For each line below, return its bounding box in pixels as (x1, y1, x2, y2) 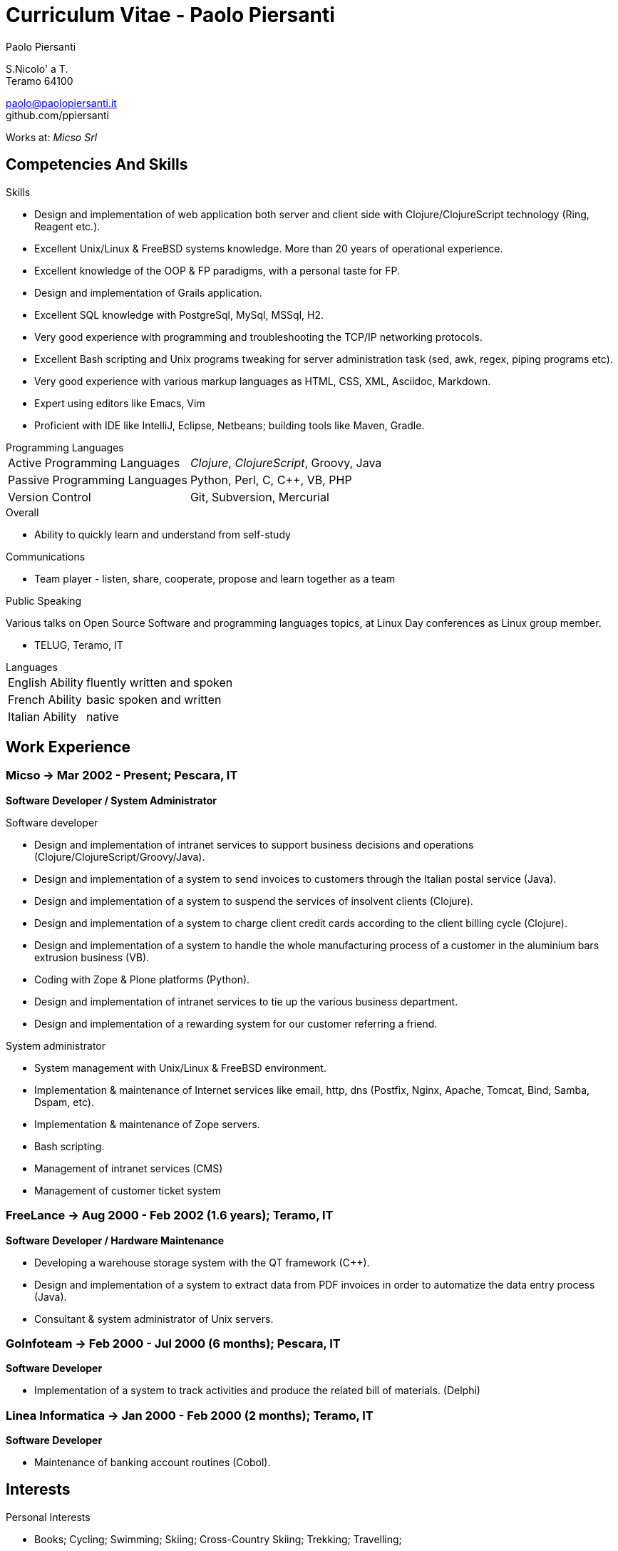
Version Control (8, 489, 91, 504)
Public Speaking (6, 594, 82, 607)
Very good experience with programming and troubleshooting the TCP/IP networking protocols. (34, 330, 483, 343)
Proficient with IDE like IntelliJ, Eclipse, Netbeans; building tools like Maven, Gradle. (34, 419, 425, 431)
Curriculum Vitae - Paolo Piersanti (6, 3, 335, 27)
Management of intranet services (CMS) (34, 1162, 223, 1174)
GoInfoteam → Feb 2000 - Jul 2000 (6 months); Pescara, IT (6, 1336, 341, 1351)
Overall (6, 506, 39, 518)
